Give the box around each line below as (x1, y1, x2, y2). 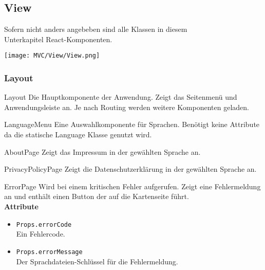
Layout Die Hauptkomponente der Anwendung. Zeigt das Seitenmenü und (4, 92, 237, 102)
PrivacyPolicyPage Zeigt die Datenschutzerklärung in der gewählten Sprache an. (4, 164, 257, 174)
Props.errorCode (16, 221, 72, 228)
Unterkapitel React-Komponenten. (4, 33, 112, 44)
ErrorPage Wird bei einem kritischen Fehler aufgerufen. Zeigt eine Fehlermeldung (4, 181, 261, 191)
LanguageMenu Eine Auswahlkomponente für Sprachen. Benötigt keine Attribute (4, 119, 260, 130)
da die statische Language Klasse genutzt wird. (4, 129, 152, 140)
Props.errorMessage (16, 248, 83, 256)
